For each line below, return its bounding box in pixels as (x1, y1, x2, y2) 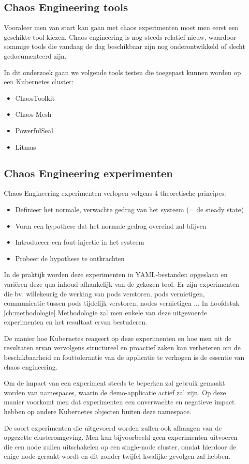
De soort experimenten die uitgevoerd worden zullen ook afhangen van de (4, 422, 222, 433)
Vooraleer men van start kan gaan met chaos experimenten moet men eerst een (4, 22, 238, 32)
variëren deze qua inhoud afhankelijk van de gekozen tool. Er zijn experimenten (4, 278, 239, 289)
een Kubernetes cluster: (4, 77, 73, 87)
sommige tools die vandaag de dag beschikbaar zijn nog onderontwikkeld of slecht (4, 41, 245, 51)
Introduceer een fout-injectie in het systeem (15, 237, 145, 247)
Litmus (15, 141, 36, 152)
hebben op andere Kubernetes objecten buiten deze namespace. (4, 406, 191, 417)
